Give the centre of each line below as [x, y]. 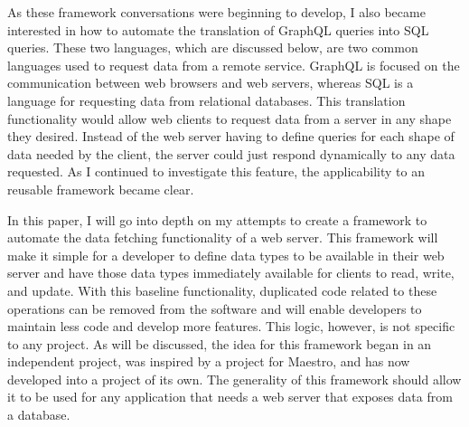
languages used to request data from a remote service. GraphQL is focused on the [234, 65]
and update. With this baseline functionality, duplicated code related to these [222, 290]
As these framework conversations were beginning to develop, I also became [216, 12]
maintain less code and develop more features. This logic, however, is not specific [231, 326]
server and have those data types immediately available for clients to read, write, [231, 273]
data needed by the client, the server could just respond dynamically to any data [231, 153]
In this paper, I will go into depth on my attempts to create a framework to [217, 219]
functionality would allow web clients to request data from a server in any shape [230, 118]
